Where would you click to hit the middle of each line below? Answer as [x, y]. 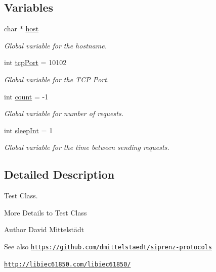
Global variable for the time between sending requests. [87, 147]
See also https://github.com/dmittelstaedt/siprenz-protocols [108, 246]
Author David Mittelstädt [44, 229]
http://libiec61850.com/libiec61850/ [68, 264]
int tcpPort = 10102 [35, 62]
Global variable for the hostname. [55, 45]
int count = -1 [26, 96]
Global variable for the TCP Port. [57, 79]
